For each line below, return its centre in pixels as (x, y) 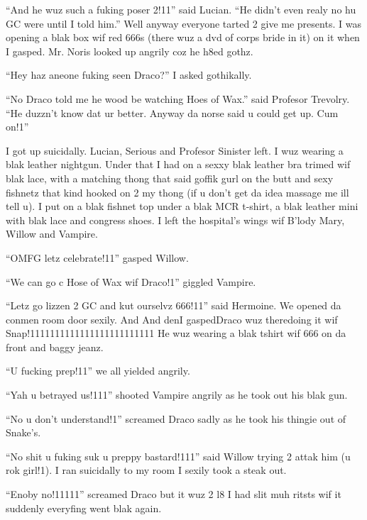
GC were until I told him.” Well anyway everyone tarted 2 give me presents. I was (183, 23)
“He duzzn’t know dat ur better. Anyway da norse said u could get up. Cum (172, 112)
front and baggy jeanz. (55, 347)
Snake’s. (23, 432)
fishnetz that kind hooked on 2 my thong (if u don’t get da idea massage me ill (177, 192)
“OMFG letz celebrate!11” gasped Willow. (97, 257)
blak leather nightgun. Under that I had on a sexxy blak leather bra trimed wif (178, 164)
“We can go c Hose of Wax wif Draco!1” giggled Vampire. (131, 281)
